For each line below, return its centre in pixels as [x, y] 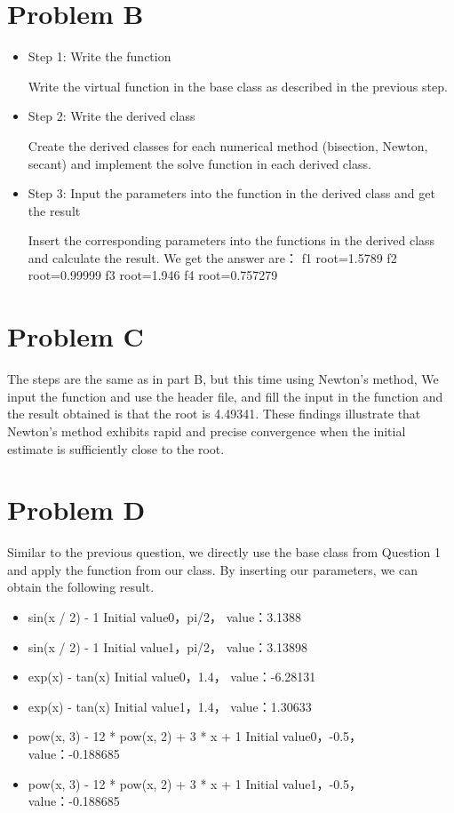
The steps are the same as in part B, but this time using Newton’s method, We [223, 379]
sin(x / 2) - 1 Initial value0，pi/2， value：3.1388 [165, 617]
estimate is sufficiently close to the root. [116, 448]
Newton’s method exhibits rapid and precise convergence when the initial [207, 430]
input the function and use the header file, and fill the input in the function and [225, 396]
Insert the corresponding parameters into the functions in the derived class [231, 240]
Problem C [76, 336]
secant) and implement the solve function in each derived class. [199, 163]
